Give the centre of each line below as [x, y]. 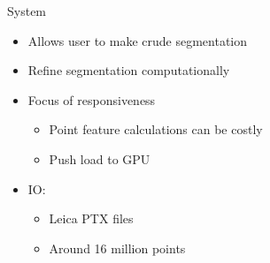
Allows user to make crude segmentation [138, 40]
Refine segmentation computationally [129, 70]
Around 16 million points [117, 248]
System [27, 11]
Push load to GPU [100, 158]
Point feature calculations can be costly [156, 129]
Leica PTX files [91, 218]
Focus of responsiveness [92, 99]
